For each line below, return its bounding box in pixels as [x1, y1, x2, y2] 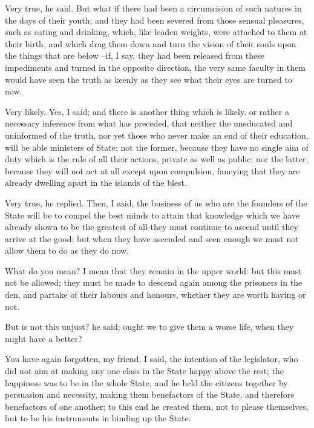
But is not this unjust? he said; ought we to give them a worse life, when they [5, 320, 294, 333]
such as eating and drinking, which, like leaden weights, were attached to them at [5, 25, 307, 38]
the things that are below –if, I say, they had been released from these [5, 49, 264, 62]
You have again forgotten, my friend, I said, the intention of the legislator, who [5, 352, 298, 365]
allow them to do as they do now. [5, 244, 129, 257]
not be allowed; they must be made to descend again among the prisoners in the [5, 276, 303, 289]
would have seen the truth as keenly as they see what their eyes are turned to [5, 73, 292, 85]
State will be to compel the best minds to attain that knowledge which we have [5, 208, 300, 221]
